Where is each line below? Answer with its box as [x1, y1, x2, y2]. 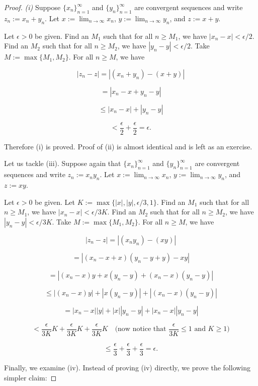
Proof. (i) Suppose [4, 2, 61, 12]
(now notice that [115, 325, 166, 333]
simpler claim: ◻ [4, 372, 57, 382]
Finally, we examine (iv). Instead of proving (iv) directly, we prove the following [4, 362, 251, 372]
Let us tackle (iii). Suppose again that [4, 158, 121, 169]
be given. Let [35, 196, 75, 207]
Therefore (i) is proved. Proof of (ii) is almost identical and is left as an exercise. [4, 141, 252, 151]
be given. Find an [35, 30, 89, 41]
